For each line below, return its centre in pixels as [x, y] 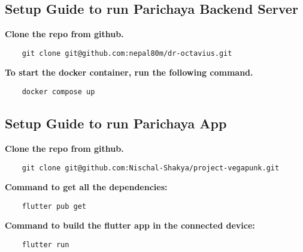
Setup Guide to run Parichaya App [116, 123]
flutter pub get [54, 206]
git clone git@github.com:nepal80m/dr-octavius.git [127, 53]
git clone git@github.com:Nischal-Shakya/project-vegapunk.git [151, 168]
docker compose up [58, 92]
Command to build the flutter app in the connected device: [130, 225]
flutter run [46, 245]
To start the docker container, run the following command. [129, 72]
